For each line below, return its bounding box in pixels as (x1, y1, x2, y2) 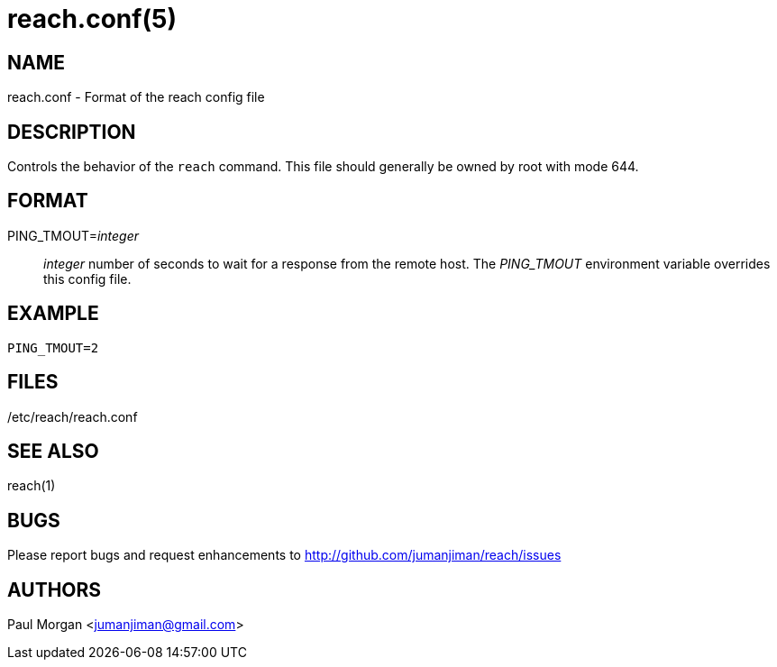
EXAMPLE (7, 302, 99, 325)
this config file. (43, 270, 132, 287)
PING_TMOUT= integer (7, 227, 140, 243)
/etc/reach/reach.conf (7, 408, 138, 425)
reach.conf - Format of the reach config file (7, 89, 265, 105)
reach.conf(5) (7, 4, 177, 34)
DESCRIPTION (7, 120, 136, 143)
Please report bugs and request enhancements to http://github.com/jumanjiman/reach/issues (7, 547, 562, 563)
